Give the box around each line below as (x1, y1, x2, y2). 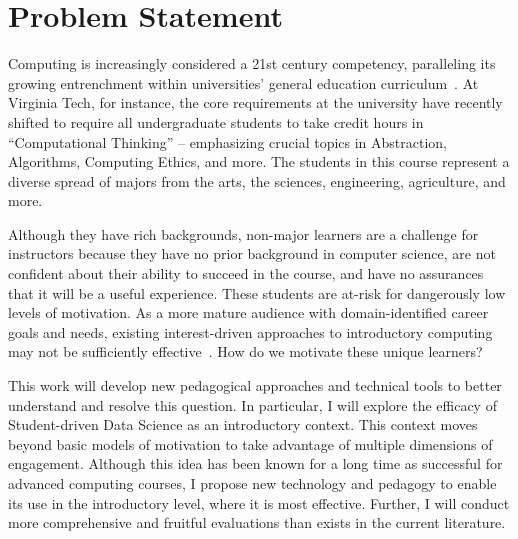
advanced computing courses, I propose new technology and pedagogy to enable (8, 473, 497, 493)
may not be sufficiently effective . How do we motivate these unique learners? (8, 341, 483, 362)
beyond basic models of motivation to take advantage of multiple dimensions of (8, 433, 493, 454)
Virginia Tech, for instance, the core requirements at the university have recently (8, 92, 503, 113)
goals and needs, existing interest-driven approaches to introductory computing (8, 321, 493, 342)
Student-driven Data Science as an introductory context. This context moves (8, 414, 478, 435)
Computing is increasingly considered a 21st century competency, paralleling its (8, 53, 496, 74)
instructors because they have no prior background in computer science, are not (8, 243, 496, 264)
